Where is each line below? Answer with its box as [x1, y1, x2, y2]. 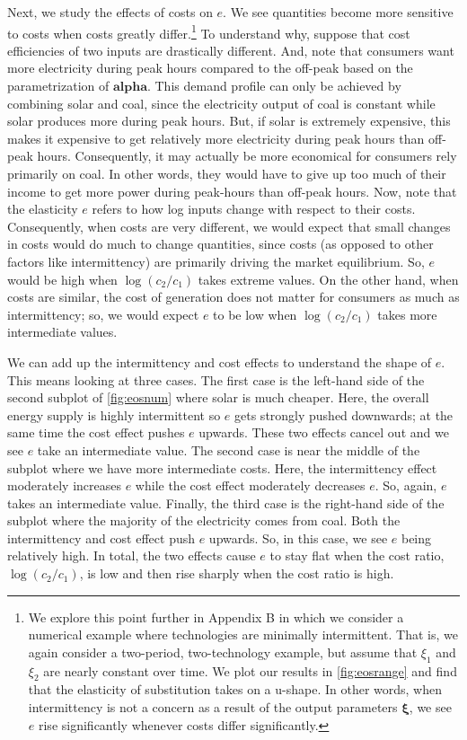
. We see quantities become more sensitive [223, 3, 454, 21]
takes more [377, 304, 437, 323]
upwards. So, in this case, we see [208, 528, 388, 547]
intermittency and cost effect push [7, 528, 196, 547]
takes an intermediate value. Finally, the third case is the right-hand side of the [7, 493, 445, 512]
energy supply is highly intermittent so [7, 405, 221, 424]
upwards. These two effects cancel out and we [198, 423, 449, 442]
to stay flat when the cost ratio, [269, 546, 445, 565]
